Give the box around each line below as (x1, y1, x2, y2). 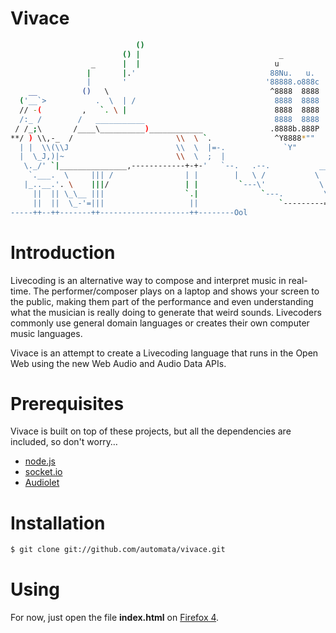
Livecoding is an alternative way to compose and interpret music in (10, 274, 287, 286)
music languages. (10, 327, 83, 339)
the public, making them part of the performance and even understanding (10, 295, 314, 307)
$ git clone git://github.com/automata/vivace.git (10, 545, 226, 555)
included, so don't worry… (10, 436, 118, 448)
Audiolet (24, 477, 60, 489)
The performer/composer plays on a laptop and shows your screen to (33, 285, 320, 297)
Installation (10, 512, 106, 534)
